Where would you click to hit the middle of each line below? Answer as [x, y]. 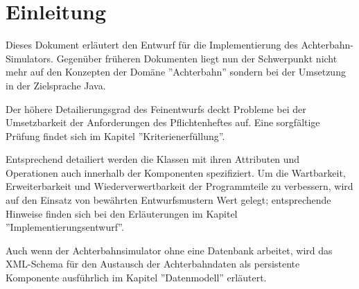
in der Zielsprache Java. [56, 85]
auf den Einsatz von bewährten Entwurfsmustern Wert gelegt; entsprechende [168, 200]
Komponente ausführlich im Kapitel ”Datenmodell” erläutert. [136, 278]
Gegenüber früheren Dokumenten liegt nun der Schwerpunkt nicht [197, 58]
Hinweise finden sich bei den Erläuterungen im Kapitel [122, 213]
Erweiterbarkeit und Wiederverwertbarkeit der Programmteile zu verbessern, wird [179, 186]
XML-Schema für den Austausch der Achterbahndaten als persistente [153, 264]
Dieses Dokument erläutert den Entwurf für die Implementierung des [152, 45]
